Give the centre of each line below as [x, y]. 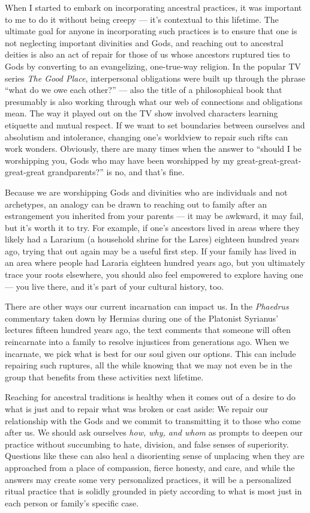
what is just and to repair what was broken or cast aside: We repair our [137, 409]
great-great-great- [269, 160]
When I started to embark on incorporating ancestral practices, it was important [154, 7]
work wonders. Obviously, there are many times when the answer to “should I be [153, 148]
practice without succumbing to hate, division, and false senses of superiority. [147, 444]
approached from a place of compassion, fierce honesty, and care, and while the [150, 467]
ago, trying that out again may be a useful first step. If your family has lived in [151, 250]
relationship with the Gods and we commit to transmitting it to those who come [153, 420]
